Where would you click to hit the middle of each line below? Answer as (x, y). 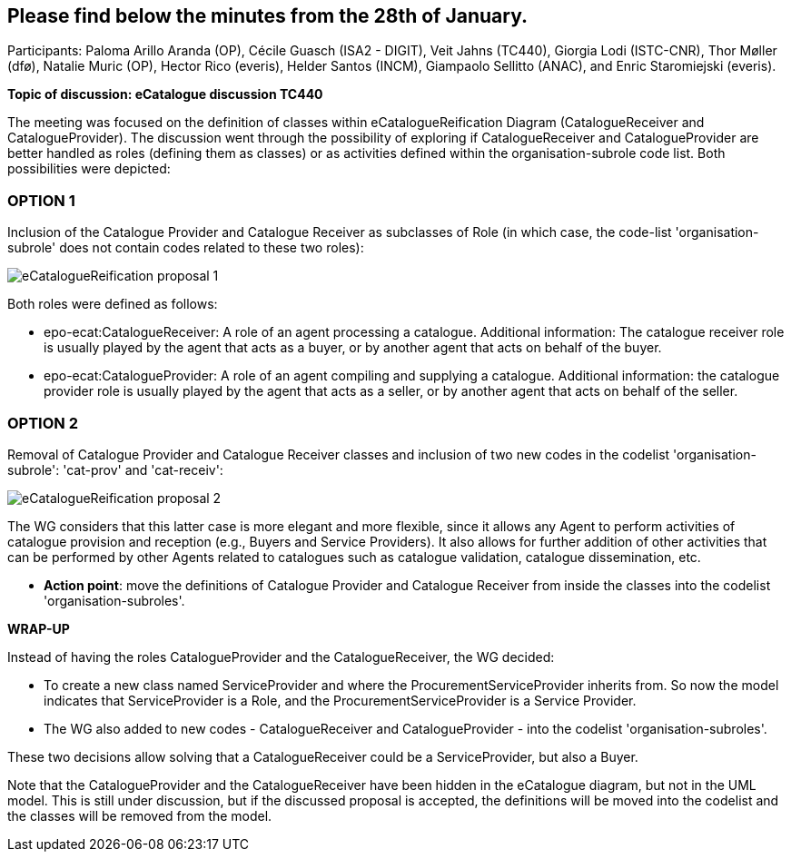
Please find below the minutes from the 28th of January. (267, 16)
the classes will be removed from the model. (140, 815)
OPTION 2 (43, 423)
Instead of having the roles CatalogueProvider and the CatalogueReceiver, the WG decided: (281, 657)
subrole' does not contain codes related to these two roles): (186, 248)
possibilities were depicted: (89, 169)
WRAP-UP (39, 628)
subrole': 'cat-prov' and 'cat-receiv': (115, 469)
